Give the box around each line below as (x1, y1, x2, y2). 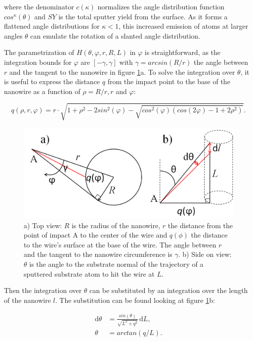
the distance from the (168, 220, 233, 230)
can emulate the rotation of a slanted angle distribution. (30, 30, 200, 41)
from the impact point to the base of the (107, 76, 230, 87)
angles (4, 30, 23, 41)
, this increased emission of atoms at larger (118, 21, 249, 31)
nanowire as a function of (4, 86, 81, 96)
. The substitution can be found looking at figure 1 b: (55, 294, 215, 305)
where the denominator (4, 1, 74, 11)
